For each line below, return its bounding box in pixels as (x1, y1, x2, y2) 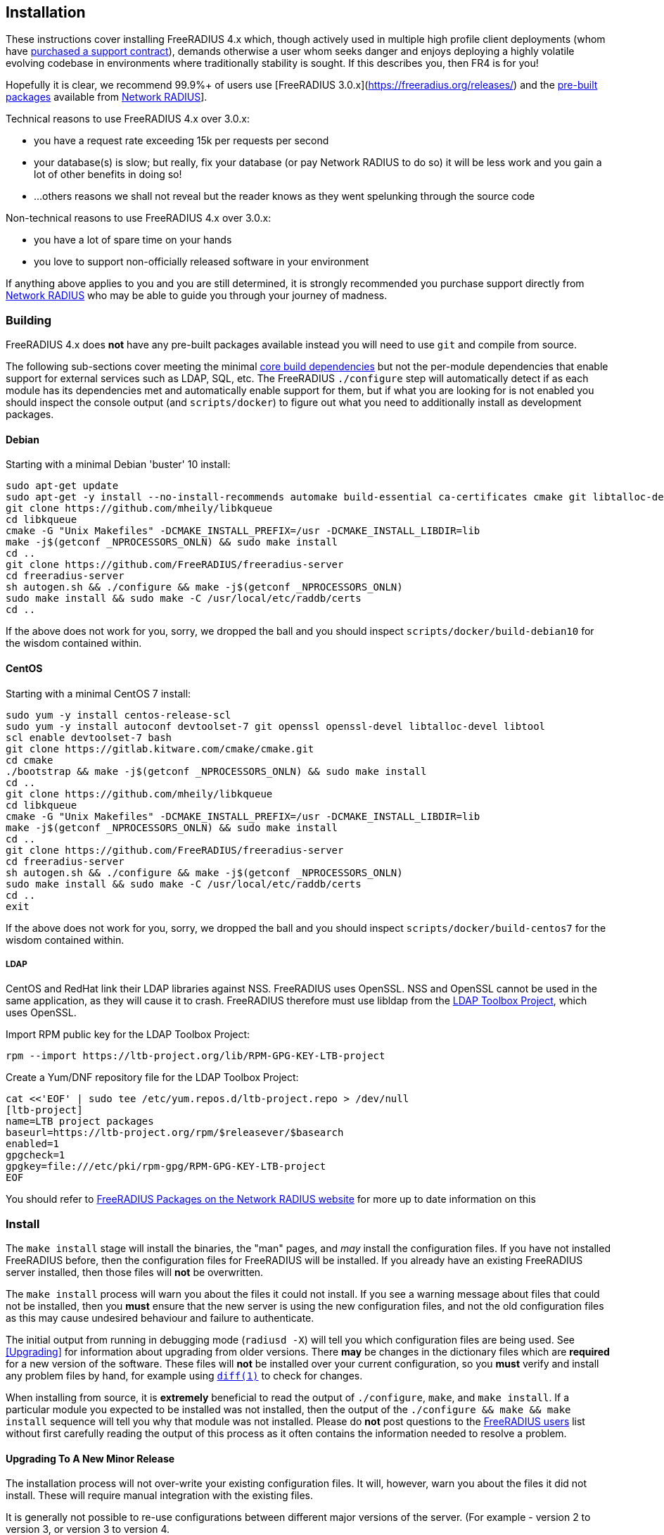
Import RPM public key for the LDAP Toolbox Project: (6, 1028, 250, 1041)
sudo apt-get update (6, 480, 119, 492)
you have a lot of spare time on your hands (34, 234, 232, 246)
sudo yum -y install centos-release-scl (6, 709, 231, 721)
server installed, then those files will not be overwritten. (6, 1266, 264, 1279)
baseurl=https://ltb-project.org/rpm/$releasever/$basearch (6, 1127, 344, 1139)
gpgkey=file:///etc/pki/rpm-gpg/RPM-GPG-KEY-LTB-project (6, 1161, 326, 1173)
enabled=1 (6, 1138, 59, 1150)
